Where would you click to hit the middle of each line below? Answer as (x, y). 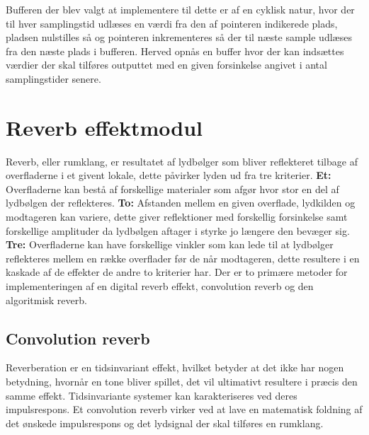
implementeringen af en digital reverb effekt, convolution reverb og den (160, 286)
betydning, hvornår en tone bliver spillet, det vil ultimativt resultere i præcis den (182, 382)
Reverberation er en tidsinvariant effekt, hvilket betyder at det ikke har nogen (175, 367)
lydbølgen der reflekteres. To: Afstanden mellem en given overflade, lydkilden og (181, 203)
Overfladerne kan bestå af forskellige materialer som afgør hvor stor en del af (172, 188)
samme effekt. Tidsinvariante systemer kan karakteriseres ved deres (152, 395)
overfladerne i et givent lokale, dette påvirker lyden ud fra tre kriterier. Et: (169, 175)
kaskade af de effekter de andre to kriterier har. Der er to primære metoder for (177, 272)
